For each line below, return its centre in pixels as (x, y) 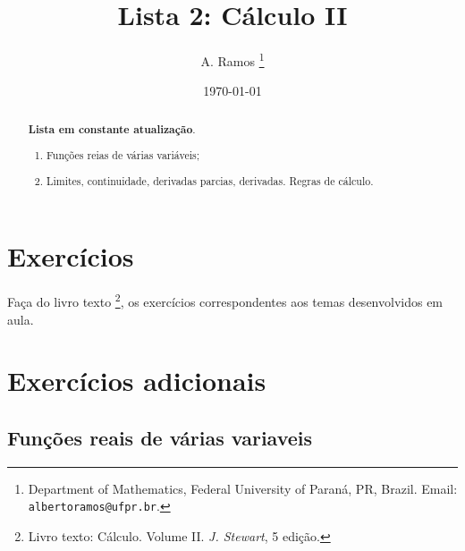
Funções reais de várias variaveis (160, 438)
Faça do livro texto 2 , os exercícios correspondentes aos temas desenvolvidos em (225, 301)
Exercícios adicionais (137, 381)
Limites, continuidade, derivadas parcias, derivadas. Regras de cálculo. (210, 180)
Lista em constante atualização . (112, 129)
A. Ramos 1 (232, 59)
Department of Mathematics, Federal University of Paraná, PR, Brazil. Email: (243, 488)
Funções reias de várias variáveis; (123, 155)
